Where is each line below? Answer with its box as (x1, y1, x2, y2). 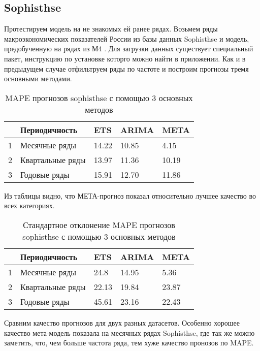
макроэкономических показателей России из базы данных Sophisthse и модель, (4, 33, 249, 44)
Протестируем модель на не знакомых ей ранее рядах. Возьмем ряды (4, 23, 218, 34)
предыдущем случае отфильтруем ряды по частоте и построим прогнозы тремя (4, 63, 249, 74)
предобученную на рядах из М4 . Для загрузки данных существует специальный (4, 43, 253, 54)
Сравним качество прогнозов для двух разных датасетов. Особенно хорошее (4, 317, 240, 328)
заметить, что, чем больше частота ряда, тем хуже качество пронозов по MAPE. (4, 337, 254, 348)
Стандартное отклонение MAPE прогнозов (23, 218, 175, 231)
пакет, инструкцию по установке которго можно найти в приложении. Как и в (4, 53, 246, 63)
